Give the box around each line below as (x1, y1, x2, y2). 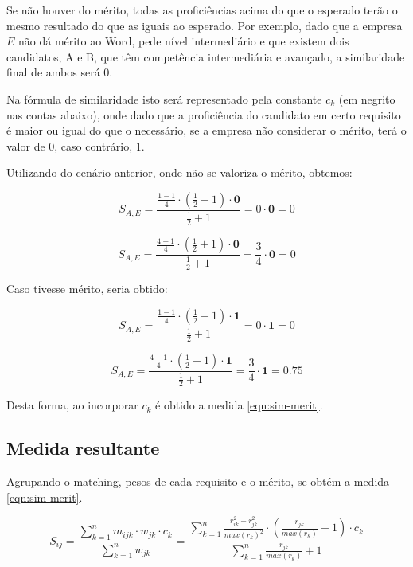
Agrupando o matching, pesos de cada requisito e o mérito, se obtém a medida (6, 473, 390, 490)
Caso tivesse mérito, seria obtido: (6, 280, 168, 297)
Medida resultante (6, 436, 160, 460)
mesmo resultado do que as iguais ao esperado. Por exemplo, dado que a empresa (6, 17, 403, 33)
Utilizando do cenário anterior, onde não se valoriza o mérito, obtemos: (6, 164, 353, 181)
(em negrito (338, 90, 395, 107)
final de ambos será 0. (6, 64, 113, 80)
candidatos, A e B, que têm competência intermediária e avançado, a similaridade (6, 48, 405, 65)
